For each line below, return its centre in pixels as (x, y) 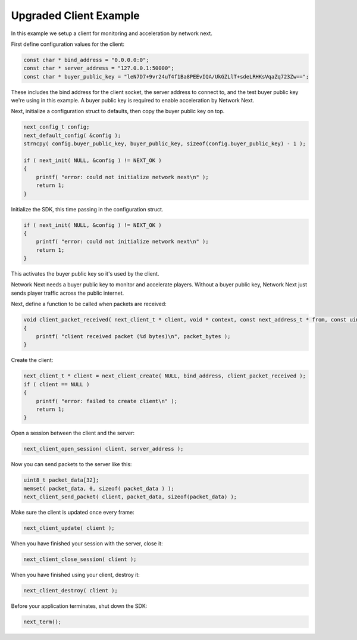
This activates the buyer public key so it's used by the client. (85, 274)
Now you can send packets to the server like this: (71, 464)
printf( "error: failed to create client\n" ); (107, 401)
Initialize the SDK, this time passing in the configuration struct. (87, 209)
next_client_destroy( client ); (71, 590)
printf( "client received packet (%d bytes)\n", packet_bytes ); (133, 337)
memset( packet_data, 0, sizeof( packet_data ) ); (99, 488)
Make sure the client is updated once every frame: (73, 513)
